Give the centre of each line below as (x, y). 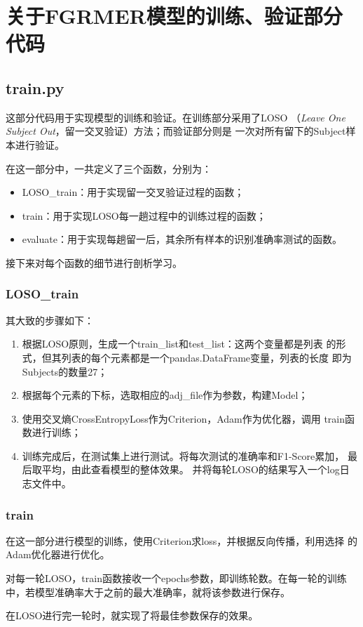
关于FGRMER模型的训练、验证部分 (174, 16)
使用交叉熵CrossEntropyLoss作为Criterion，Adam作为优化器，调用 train (183, 418)
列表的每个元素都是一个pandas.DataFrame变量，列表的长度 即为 (206, 357)
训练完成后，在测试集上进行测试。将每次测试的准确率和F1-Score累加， (183, 455)
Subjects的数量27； (65, 371)
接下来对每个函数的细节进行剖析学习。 (94, 262)
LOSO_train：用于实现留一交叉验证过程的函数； (133, 192)
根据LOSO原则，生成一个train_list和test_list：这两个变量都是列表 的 (179, 344)
